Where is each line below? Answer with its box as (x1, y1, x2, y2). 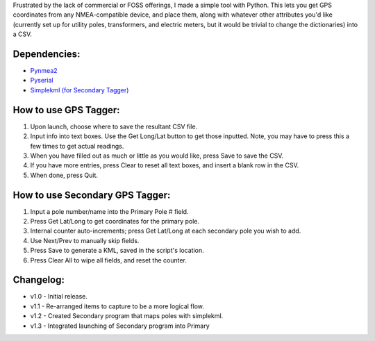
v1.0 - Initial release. (30, 292, 88, 301)
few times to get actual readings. (30, 142, 124, 150)
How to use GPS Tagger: (12, 104, 121, 116)
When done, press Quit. (30, 171, 99, 179)
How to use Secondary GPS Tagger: (12, 189, 171, 201)
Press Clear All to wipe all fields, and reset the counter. (30, 256, 187, 264)
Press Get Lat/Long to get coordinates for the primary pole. (30, 217, 200, 226)
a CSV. (12, 30, 33, 38)
